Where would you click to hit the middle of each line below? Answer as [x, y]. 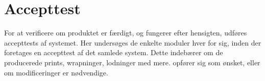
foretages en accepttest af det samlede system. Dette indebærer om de [114, 52]
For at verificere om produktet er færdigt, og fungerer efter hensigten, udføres [126, 33]
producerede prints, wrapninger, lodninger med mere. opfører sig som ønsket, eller [132, 62]
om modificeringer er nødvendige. [56, 72]
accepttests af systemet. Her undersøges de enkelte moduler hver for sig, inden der [133, 42]
